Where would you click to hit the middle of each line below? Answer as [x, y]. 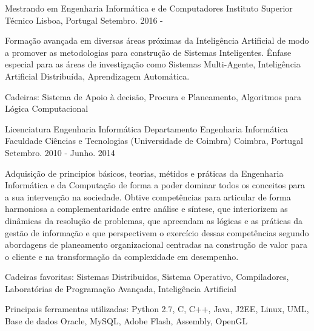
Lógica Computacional [47, 108]
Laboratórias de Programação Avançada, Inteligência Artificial [121, 288]
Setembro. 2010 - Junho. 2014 [60, 152]
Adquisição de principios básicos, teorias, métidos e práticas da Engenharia [144, 173]
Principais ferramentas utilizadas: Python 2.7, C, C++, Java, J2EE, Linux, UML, [157, 309]
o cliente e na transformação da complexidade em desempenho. [122, 256]
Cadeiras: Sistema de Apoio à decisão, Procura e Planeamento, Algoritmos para [153, 96]
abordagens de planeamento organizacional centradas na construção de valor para [156, 244]
